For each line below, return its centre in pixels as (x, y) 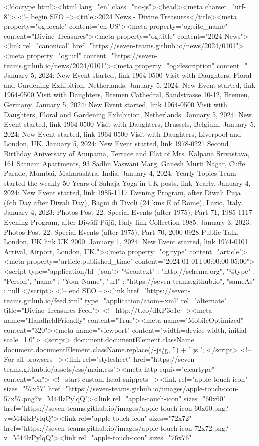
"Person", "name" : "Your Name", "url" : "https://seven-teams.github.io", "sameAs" (129, 281)
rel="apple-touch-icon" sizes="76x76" (135, 438)
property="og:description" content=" (191, 65)
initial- (239, 330)
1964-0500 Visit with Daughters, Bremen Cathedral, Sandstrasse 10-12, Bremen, (127, 95)
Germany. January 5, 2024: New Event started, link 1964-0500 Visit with (116, 104)
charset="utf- (225, 6)
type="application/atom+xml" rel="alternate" (156, 300)
